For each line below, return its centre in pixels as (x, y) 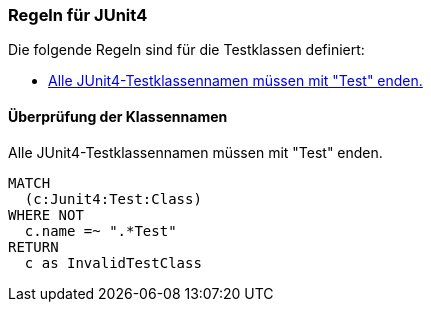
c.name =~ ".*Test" (100, 230)
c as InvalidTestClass (113, 262)
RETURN (33, 246)
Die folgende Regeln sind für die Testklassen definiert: (186, 50)
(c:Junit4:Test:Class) (113, 198)
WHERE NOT (46, 214)
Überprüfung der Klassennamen (118, 116)
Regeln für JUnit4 (78, 15)
